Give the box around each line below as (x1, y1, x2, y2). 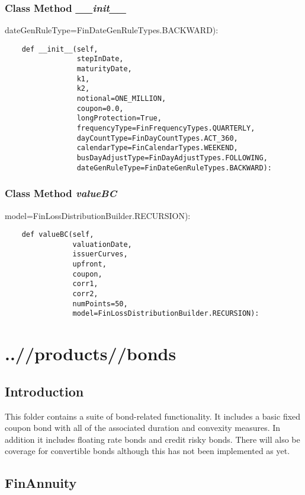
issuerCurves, (72, 250, 128, 259)
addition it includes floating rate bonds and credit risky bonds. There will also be (5, 433, 300, 445)
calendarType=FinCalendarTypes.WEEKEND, (76, 144, 238, 153)
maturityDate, (76, 65, 132, 74)
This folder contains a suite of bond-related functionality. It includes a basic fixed (5, 410, 301, 422)
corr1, (72, 280, 98, 288)
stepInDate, (76, 55, 124, 64)
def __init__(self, (21, 45, 98, 53)
